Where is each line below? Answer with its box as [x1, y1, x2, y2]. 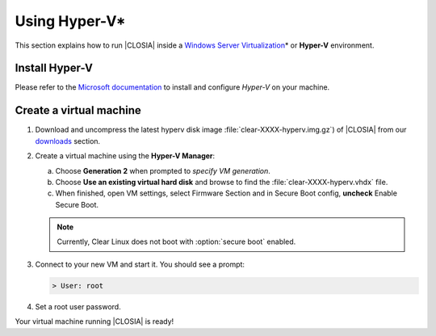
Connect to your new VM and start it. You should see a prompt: [35, 259, 245, 269]
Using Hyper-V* [15, 12, 126, 30]
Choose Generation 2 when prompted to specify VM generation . [55, 166, 270, 175]
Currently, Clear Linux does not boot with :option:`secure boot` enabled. [57, 237, 296, 246]
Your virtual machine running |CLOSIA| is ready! [15, 317, 174, 326]
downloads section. [35, 136, 101, 145]
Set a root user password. [35, 301, 121, 311]
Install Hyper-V [15, 61, 93, 75]
